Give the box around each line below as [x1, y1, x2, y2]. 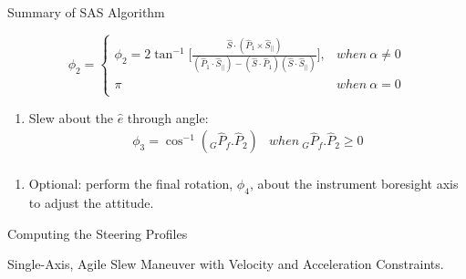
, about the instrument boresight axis [249, 174, 459, 193]
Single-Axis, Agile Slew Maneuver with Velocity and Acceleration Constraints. [7, 254, 444, 274]
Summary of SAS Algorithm [7, 3, 165, 21]
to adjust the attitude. [28, 193, 154, 212]
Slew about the [28, 108, 113, 127]
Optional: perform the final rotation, [28, 174, 233, 193]
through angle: [127, 108, 209, 127]
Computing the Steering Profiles [7, 223, 188, 243]
